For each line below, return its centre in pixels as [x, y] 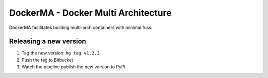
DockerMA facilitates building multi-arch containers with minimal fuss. [81, 27]
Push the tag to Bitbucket [47, 60]
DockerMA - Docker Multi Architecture [90, 13]
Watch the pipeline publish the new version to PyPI [73, 67]
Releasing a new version [48, 41]
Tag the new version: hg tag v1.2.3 [61, 53]
